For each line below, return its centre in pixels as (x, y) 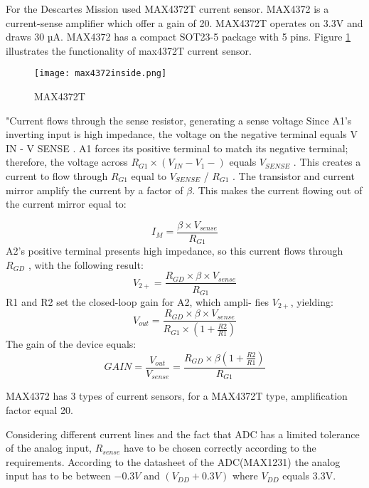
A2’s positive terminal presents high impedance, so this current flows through (175, 251)
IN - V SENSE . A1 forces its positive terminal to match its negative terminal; (177, 148)
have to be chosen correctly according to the (220, 448)
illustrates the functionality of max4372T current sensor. (129, 50)
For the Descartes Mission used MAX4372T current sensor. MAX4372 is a (167, 9)
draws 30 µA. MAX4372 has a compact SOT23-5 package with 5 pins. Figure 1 (178, 37)
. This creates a (327, 162)
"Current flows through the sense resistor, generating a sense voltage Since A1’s (179, 120)
